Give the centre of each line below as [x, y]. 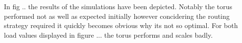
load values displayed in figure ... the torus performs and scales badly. [109, 35]
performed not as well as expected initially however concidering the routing [117, 16]
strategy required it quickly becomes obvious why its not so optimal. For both [121, 25]
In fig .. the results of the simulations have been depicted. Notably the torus [118, 6]
